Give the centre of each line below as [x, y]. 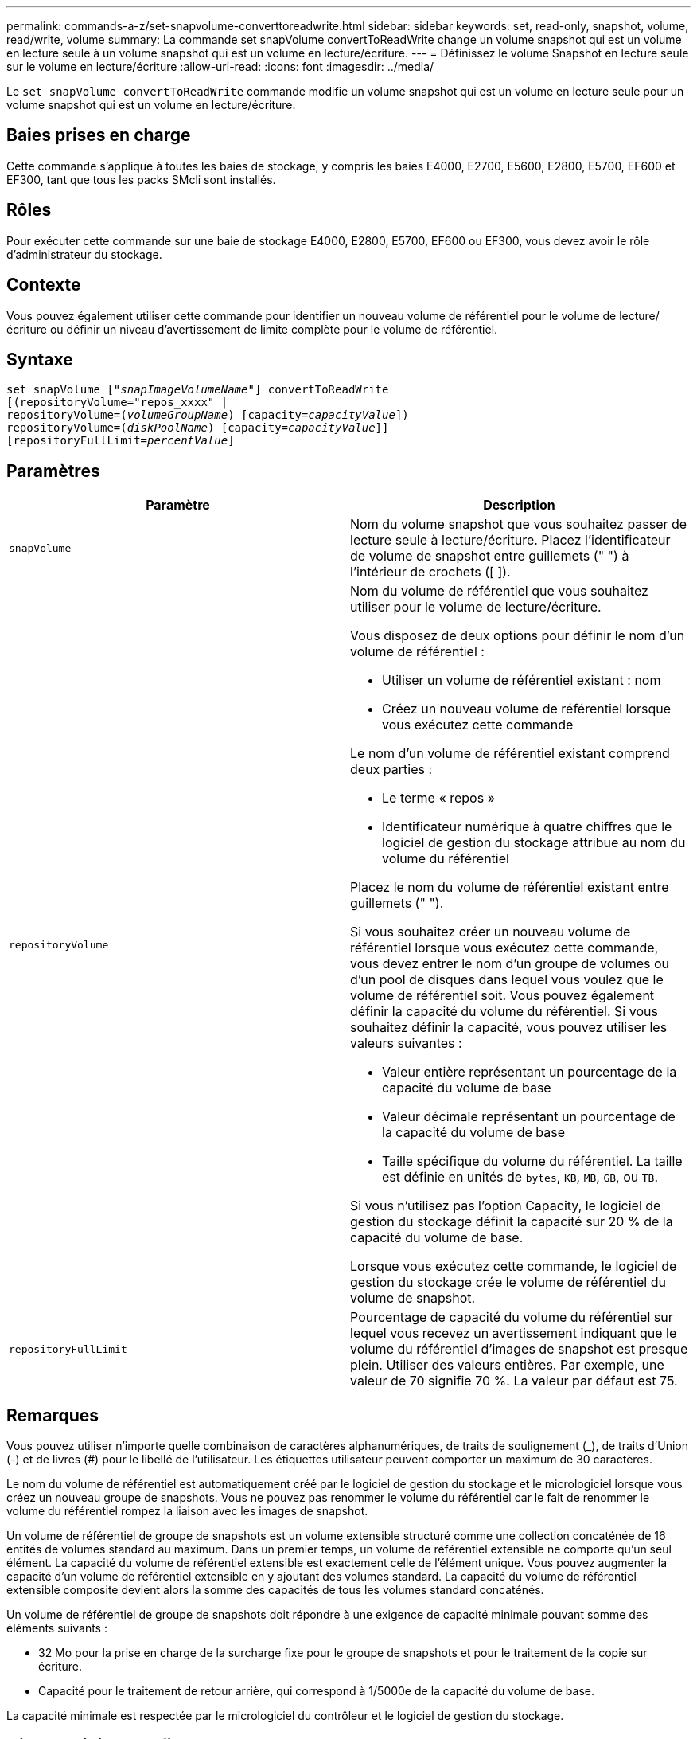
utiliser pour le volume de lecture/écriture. [476, 607]
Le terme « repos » [438, 798]
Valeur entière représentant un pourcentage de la [530, 1072]
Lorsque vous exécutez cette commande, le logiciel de [514, 1266]
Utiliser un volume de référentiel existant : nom [522, 680]
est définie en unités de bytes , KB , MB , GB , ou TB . [520, 1177]
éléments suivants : [57, 1628]
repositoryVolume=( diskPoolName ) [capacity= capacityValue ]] [198, 428]
